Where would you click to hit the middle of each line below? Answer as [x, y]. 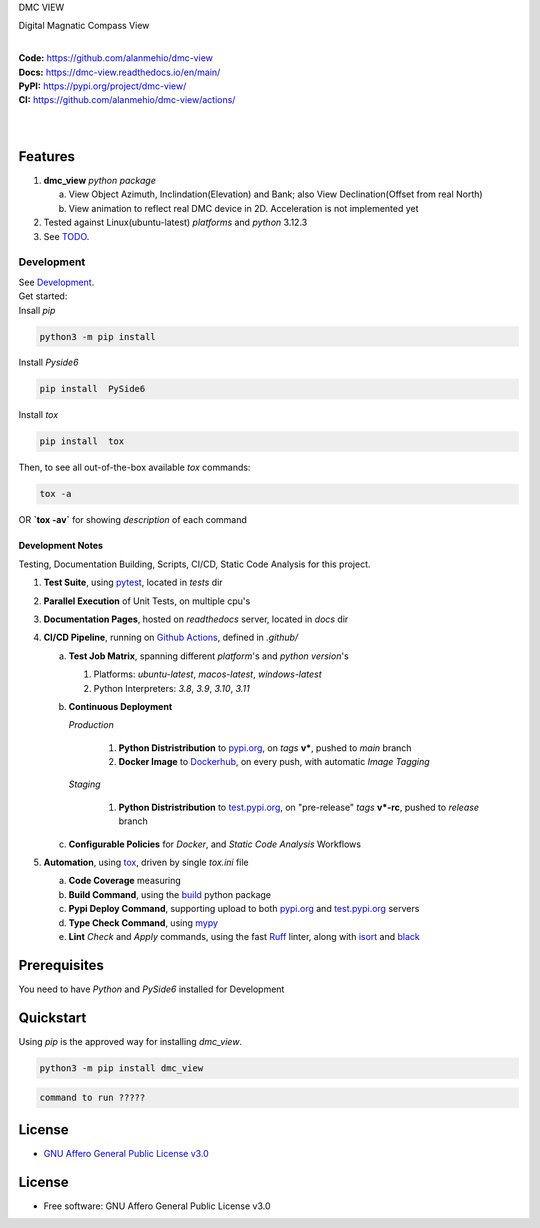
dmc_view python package [100, 181]
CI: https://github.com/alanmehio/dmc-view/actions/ [127, 100]
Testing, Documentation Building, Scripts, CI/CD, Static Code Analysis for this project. [194, 564]
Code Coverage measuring [125, 881]
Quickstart [52, 1017]
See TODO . [66, 236]
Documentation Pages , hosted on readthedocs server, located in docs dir [196, 619]
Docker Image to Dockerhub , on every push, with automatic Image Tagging [274, 762]
